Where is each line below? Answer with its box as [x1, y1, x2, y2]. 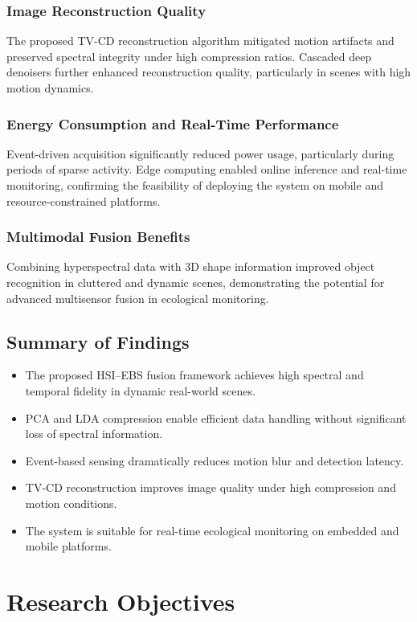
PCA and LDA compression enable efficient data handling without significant [25, 409, 407, 426]
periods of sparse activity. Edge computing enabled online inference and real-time [6, 161, 407, 178]
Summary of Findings [6, 329, 190, 354]
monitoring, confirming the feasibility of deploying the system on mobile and [6, 177, 383, 193]
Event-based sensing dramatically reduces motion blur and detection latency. [25, 452, 404, 469]
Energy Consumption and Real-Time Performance [6, 113, 339, 133]
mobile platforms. [25, 538, 112, 554]
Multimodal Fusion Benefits [6, 227, 190, 247]
